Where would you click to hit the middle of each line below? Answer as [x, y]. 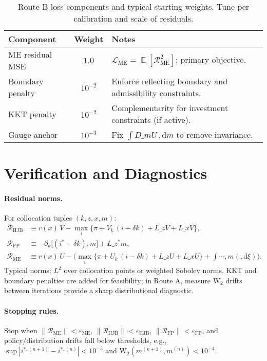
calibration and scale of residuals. [133, 18]
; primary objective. [211, 59]
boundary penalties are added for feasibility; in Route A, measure [107, 280]
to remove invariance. [215, 134]
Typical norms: [28, 270]
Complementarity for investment [170, 108]
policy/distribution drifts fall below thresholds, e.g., [85, 340]
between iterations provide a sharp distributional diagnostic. [99, 290]
